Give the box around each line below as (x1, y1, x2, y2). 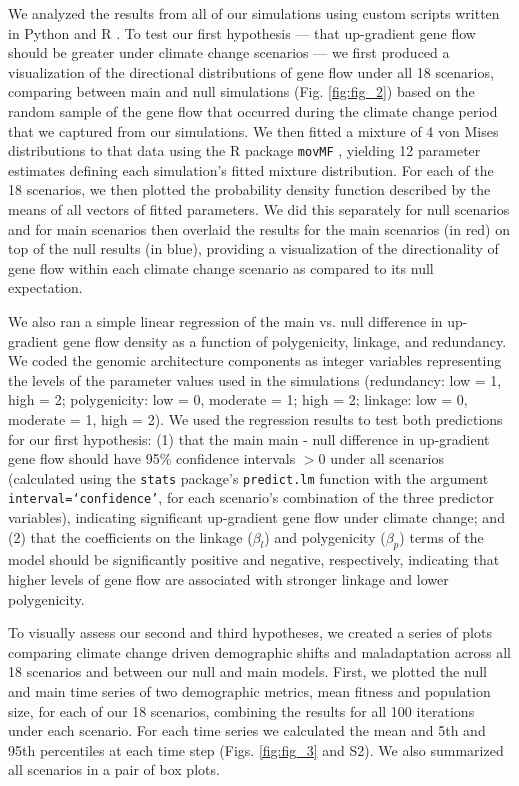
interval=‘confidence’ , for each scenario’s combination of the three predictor (8, 487, 494, 508)
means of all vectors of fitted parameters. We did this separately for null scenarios (8, 199, 510, 219)
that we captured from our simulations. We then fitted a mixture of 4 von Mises (8, 120, 499, 141)
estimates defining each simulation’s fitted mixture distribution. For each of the (8, 159, 494, 180)
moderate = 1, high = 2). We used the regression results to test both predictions (8, 408, 503, 429)
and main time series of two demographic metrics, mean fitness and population (8, 680, 491, 701)
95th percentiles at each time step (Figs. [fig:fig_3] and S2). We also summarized (8, 739, 504, 760)
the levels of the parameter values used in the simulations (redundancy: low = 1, (8, 369, 502, 390)
